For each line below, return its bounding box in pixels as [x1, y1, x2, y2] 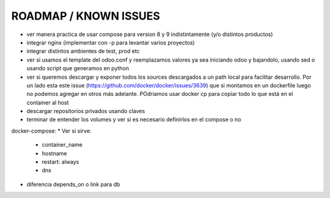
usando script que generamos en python [26, 65, 130, 72]
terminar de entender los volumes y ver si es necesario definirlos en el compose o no [26, 116, 241, 123]
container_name [42, 141, 82, 148]
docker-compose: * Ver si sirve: [11, 127, 92, 134]
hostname [42, 150, 67, 157]
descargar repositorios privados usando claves [26, 108, 145, 115]
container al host [26, 98, 70, 106]
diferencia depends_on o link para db [26, 180, 120, 188]
